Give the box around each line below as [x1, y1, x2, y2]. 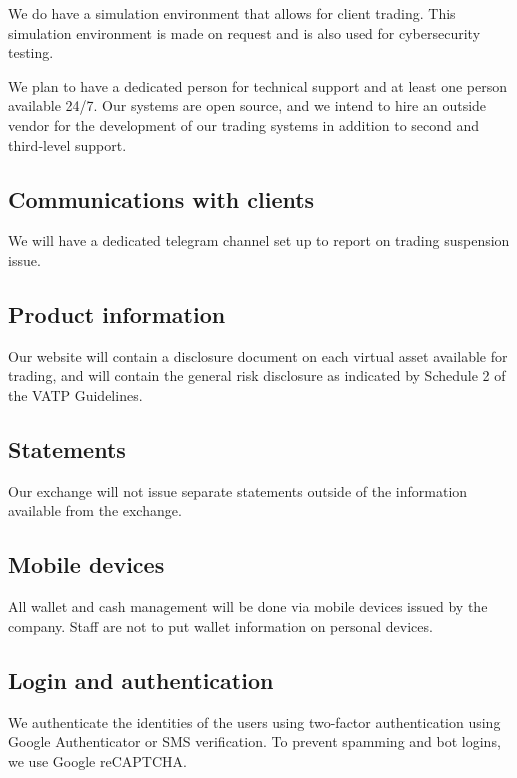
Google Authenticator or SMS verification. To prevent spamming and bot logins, [8, 731, 501, 752]
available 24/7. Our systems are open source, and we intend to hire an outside [8, 95, 487, 116]
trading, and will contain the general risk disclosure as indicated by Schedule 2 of [8, 365, 506, 386]
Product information [8, 298, 226, 329]
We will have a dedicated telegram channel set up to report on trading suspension [8, 230, 510, 251]
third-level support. [8, 134, 127, 155]
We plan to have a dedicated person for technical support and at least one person [8, 75, 508, 96]
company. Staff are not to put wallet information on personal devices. [8, 615, 433, 636]
